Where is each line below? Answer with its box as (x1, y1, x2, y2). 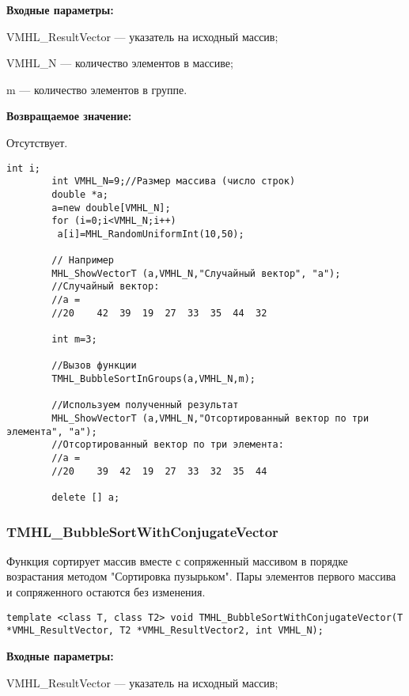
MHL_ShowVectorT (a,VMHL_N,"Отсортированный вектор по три (51, 413, 369, 425)
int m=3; (51, 334, 97, 346)
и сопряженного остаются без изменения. (6, 584, 206, 600)
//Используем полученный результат (51, 399, 239, 411)
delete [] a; (51, 491, 120, 503)
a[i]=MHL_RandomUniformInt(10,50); (57, 228, 244, 240)
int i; (6, 162, 40, 174)
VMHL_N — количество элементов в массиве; (6, 55, 233, 71)
